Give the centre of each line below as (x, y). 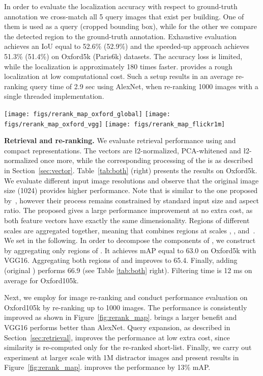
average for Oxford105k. (41, 280)
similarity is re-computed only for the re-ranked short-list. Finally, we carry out (128, 347)
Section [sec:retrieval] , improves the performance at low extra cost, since (117, 337)
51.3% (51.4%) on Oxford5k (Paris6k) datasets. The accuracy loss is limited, (123, 56)
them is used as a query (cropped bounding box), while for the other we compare (131, 26)
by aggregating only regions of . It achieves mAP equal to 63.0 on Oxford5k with (130, 250)
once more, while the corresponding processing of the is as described (147, 160)
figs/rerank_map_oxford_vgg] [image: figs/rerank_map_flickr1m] (115, 124)
